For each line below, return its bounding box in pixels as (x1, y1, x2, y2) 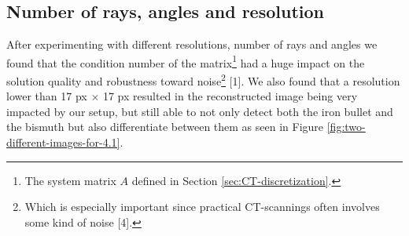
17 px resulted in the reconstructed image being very (102, 88, 358, 104)
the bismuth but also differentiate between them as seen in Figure (6, 118, 324, 135)
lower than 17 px (6, 88, 87, 104)
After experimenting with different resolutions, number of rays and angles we (6, 36, 378, 53)
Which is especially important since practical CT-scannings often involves (24, 198, 380, 215)
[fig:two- (326, 118, 366, 135)
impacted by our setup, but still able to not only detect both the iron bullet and (6, 103, 393, 119)
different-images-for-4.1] (6, 134, 120, 151)
